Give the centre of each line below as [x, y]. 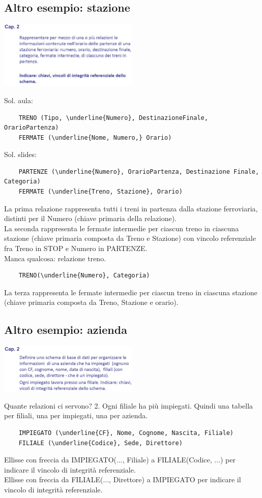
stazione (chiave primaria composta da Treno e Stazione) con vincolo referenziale [130, 238]
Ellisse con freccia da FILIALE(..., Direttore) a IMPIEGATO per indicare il [123, 479]
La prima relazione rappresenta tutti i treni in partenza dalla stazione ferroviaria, [131, 208]
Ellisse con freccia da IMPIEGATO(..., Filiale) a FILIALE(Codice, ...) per [120, 460]
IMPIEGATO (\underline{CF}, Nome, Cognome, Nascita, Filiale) [126, 433]
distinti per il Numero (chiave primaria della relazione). [91, 218]
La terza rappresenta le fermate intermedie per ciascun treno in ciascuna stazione [131, 292]
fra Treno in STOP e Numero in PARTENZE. [76, 248]
